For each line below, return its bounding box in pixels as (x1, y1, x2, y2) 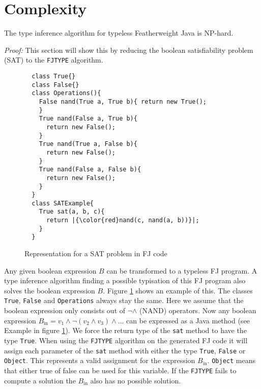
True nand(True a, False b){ (39, 140, 137, 148)
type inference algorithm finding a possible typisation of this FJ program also (4, 275, 246, 286)
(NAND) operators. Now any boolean (139, 305, 256, 316)
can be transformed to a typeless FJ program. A (106, 265, 257, 276)
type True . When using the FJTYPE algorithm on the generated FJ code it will (4, 335, 248, 345)
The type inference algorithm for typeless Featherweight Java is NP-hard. (4, 27, 234, 38)
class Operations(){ (32, 89, 101, 97)
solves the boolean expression (4, 285, 95, 295)
